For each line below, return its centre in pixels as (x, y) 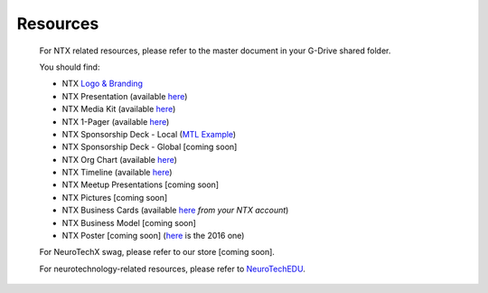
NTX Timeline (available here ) (117, 173)
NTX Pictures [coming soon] (115, 197)
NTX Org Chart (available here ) (120, 159)
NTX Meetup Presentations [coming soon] (141, 184)
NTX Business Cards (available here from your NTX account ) (175, 210)
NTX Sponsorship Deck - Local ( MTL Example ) (149, 134)
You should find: (70, 67)
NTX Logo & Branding (103, 84)
